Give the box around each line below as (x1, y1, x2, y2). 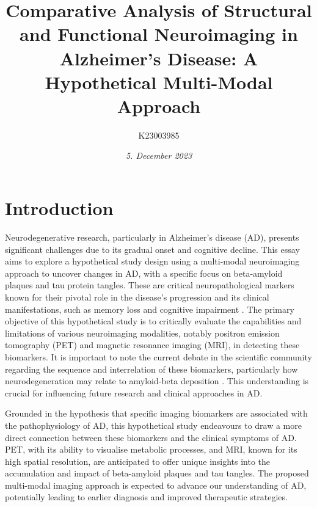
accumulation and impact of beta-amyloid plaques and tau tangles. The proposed (5, 467, 309, 480)
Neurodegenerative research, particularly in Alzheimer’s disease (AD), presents (5, 231, 299, 243)
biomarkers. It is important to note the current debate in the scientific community (5, 350, 312, 363)
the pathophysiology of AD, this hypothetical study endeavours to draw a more (5, 418, 302, 431)
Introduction (5, 195, 114, 221)
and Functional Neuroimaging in (20, 21, 298, 46)
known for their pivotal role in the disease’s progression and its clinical (5, 290, 269, 303)
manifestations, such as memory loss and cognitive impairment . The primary (5, 302, 294, 315)
